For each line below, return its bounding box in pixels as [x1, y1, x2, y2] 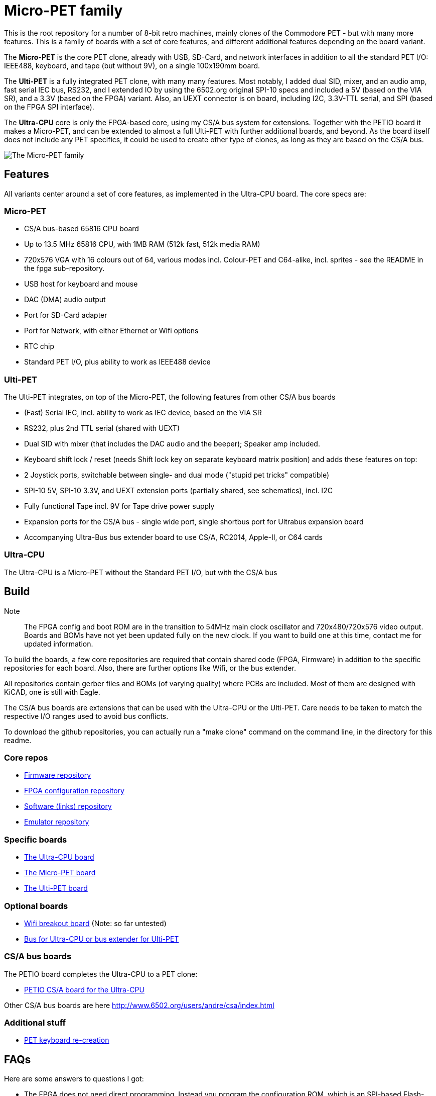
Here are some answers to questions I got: [4, 1074, 144, 1083]
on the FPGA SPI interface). [4, 102, 94, 111]
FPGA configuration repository [24, 786, 124, 795]
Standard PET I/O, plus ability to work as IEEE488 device [24, 357, 211, 367]
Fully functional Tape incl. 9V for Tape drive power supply [24, 502, 215, 511]
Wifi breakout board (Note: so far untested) [24, 919, 167, 928]
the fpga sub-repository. [24, 264, 105, 273]
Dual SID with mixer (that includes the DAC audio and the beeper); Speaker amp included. [24, 439, 320, 448]
